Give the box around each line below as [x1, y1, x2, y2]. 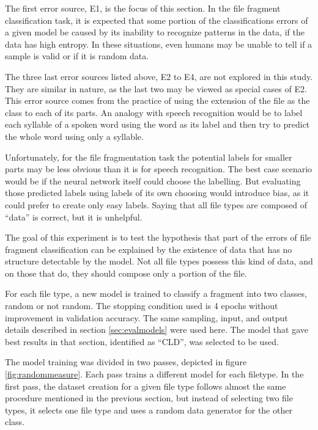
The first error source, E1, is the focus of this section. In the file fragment [5, 2, 281, 14]
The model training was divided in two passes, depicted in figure [5, 355, 247, 368]
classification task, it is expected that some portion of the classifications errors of [5, 13, 308, 26]
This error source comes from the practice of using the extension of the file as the [5, 94, 310, 107]
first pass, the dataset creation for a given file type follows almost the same [5, 379, 286, 392]
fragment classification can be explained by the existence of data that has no [5, 242, 292, 255]
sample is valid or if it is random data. [5, 49, 149, 62]
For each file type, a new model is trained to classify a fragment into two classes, [5, 287, 307, 300]
